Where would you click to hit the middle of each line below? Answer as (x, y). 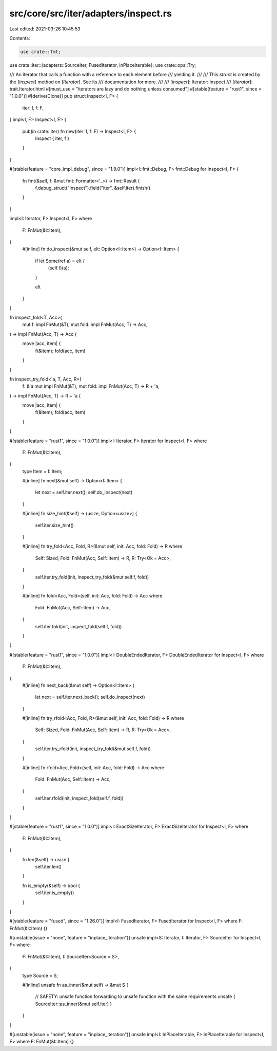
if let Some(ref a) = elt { (60, 261)
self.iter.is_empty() (55, 893)
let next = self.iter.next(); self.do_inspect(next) (84, 492)
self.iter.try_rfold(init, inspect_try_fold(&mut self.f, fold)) (93, 749)
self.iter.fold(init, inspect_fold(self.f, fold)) (78, 626)
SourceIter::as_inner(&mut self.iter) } (74, 1004)
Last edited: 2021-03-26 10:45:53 (45, 29)
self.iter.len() (48, 866)
